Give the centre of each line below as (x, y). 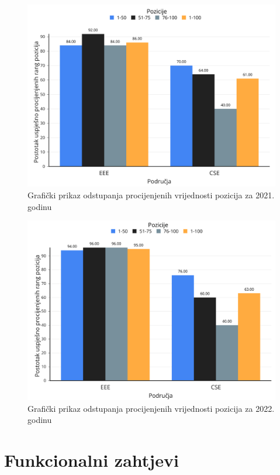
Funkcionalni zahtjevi (91, 459)
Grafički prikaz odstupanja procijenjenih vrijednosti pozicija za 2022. (151, 408)
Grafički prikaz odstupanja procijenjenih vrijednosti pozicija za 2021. (151, 195)
